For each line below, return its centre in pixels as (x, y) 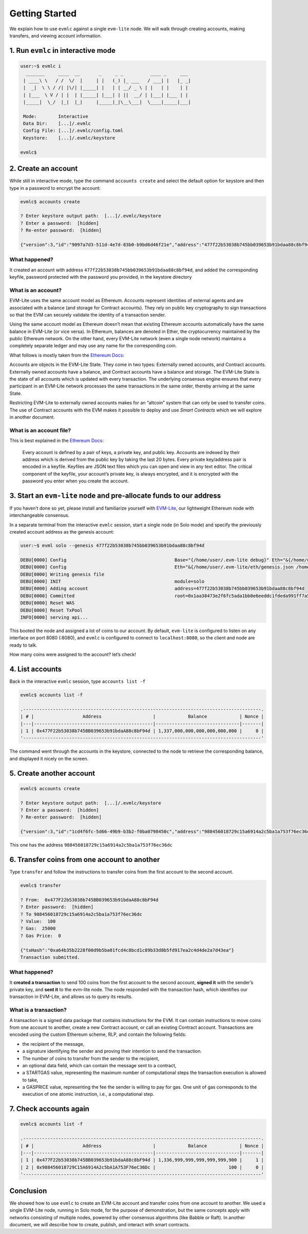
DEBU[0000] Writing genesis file (62, 574)
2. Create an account (44, 169)
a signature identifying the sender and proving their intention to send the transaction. (112, 1051)
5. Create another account (52, 773)
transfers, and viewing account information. (56, 35)
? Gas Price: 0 (41, 936)
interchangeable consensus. (40, 515)
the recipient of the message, (53, 1044)
